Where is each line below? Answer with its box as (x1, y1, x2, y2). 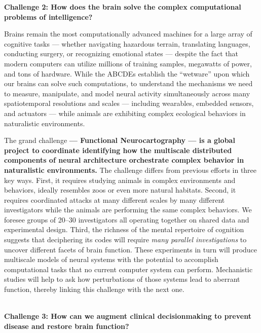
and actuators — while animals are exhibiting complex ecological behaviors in (4, 107, 246, 118)
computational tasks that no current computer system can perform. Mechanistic (4, 264, 253, 274)
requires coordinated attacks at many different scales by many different (4, 194, 225, 205)
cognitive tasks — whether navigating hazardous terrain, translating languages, (4, 38, 250, 49)
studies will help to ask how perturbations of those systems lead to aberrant (4, 274, 240, 284)
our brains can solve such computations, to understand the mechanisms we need (4, 78, 253, 89)
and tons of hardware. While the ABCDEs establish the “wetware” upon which (4, 68, 250, 79)
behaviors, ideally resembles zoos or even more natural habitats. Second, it (4, 184, 236, 195)
